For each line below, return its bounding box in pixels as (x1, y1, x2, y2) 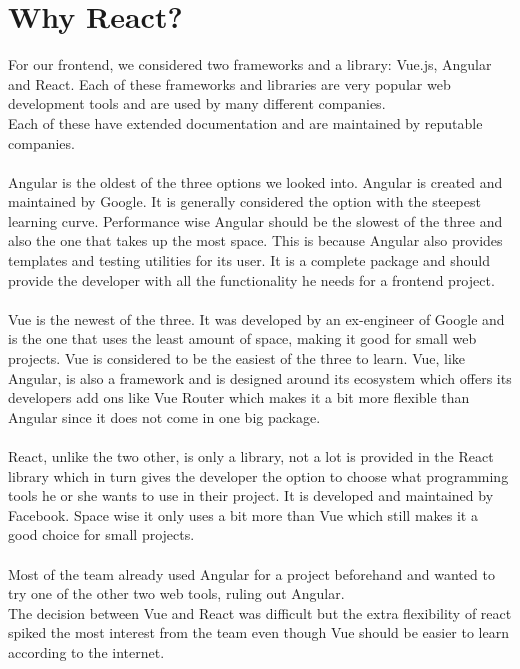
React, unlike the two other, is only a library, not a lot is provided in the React (8, 446, 494, 466)
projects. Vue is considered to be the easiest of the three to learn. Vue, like (8, 348, 466, 369)
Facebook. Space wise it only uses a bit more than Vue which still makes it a (8, 504, 478, 525)
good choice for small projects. (8, 524, 195, 545)
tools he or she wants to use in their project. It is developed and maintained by (8, 485, 494, 506)
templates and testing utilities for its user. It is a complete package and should (8, 250, 491, 271)
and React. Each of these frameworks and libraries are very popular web (8, 73, 451, 94)
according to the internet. (8, 641, 165, 662)
